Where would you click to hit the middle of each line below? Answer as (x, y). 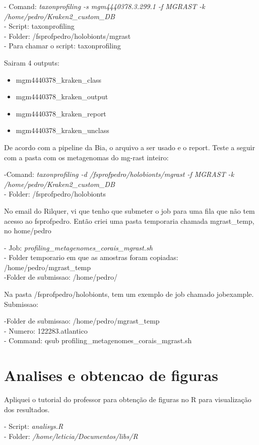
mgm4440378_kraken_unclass (62, 130)
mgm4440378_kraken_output (62, 97)
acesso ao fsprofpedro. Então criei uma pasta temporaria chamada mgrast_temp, (129, 220)
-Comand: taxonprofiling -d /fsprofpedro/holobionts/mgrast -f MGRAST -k (119, 174)
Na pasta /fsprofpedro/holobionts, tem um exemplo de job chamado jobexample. (129, 294)
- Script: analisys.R (34, 426)
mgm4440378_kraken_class (59, 79)
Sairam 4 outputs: (32, 62)
